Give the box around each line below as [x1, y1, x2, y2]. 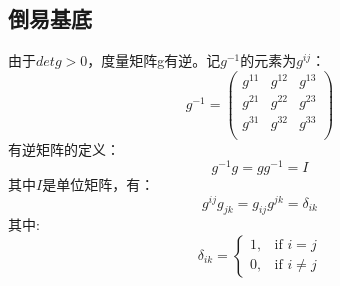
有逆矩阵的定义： [8, 139, 120, 160]
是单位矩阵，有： [42, 173, 155, 194]
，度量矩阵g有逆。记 [87, 50, 221, 71]
